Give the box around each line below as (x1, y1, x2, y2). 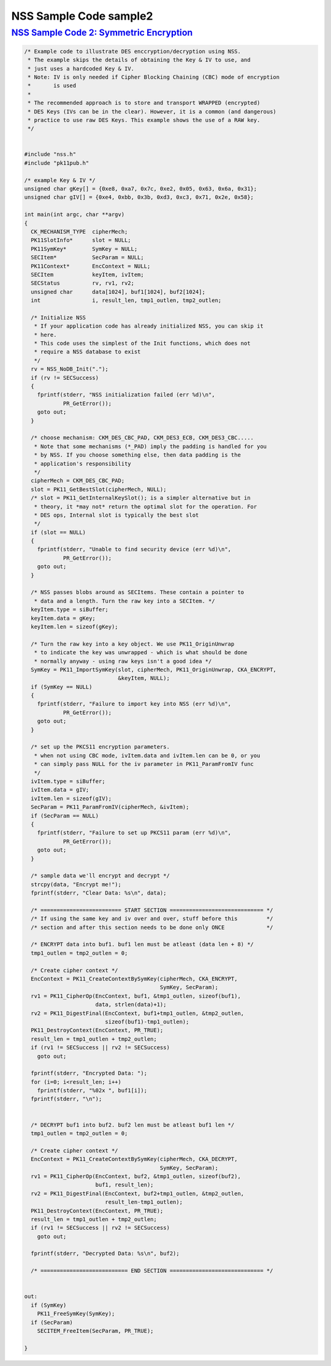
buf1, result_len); (95, 1181, 154, 1189)
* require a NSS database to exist (34, 349, 141, 355)
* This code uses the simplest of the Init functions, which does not (34, 340, 251, 347)
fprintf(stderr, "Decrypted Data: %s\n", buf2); (31, 1250, 180, 1257)
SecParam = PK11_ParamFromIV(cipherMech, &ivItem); (31, 804, 189, 811)
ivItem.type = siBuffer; (31, 778, 105, 785)
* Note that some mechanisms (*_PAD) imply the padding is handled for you (34, 442, 267, 450)
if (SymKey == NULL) (31, 683, 93, 690)
